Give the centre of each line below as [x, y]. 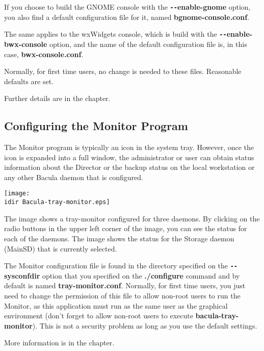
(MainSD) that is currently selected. [61, 248]
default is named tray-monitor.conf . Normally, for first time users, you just [125, 285]
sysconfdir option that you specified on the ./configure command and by [122, 275]
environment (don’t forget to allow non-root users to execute [99, 316]
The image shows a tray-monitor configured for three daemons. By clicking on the [132, 218]
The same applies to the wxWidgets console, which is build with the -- [115, 34]
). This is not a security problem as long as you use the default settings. [145, 325]
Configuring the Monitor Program [96, 126]
